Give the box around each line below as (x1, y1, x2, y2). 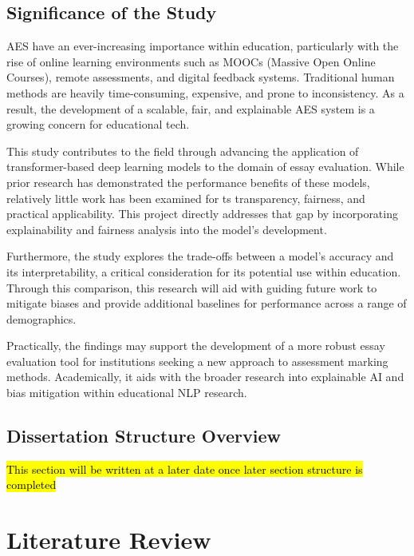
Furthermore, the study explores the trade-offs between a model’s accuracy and (6, 248, 394, 264)
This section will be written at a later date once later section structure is (6, 460, 363, 477)
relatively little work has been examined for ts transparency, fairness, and (6, 189, 365, 206)
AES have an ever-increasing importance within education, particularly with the (6, 38, 399, 54)
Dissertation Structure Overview (6, 423, 282, 448)
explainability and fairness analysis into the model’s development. (6, 220, 327, 237)
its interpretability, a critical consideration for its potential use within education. (6, 263, 401, 280)
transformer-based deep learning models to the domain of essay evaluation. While (6, 158, 404, 175)
